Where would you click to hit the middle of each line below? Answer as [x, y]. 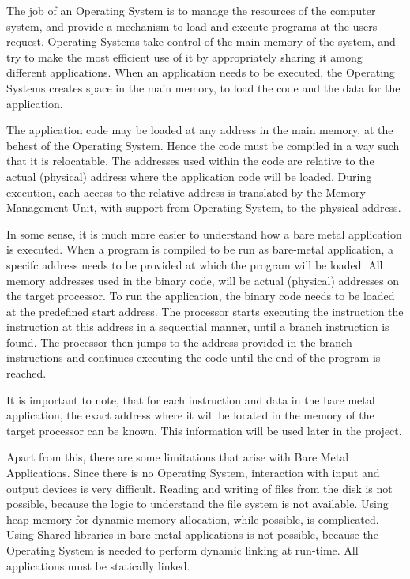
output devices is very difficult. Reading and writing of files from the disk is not [199, 488]
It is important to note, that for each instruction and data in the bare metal [191, 399]
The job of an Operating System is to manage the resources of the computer [191, 10]
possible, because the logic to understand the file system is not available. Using [197, 504]
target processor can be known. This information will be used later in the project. [204, 430]
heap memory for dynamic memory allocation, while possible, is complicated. [193, 519]
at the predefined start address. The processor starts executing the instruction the [205, 311]
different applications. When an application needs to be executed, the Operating [201, 72]
